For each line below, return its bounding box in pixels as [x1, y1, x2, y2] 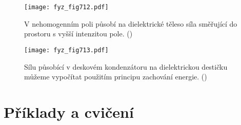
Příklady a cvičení [4, 101, 134, 122]
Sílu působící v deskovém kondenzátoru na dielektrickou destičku [24, 61, 228, 72]
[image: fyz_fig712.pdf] [24, 4, 109, 11]
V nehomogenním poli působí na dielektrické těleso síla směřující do [24, 18, 237, 29]
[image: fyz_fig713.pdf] [24, 46, 109, 54]
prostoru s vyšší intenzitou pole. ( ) [24, 28, 133, 39]
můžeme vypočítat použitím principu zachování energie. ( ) [24, 71, 207, 82]
